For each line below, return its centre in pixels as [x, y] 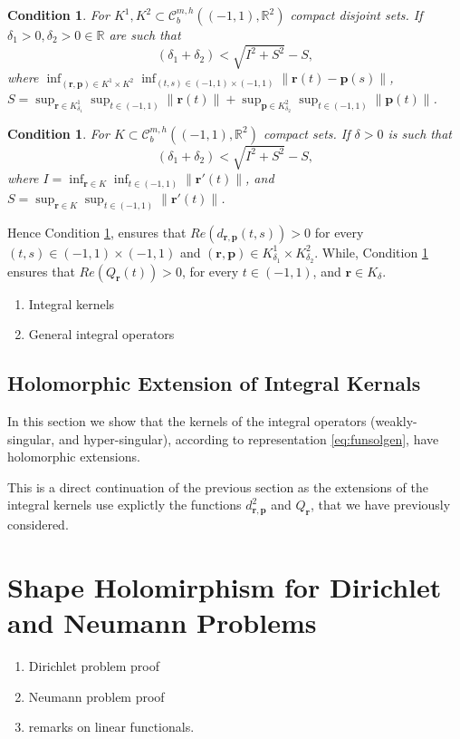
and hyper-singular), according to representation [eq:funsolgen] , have [249, 438]
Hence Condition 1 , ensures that [97, 232]
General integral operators [101, 334]
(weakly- [394, 421]
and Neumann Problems [162, 622]
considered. [38, 525]
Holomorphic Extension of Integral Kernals [214, 383]
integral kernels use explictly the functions [125, 505]
